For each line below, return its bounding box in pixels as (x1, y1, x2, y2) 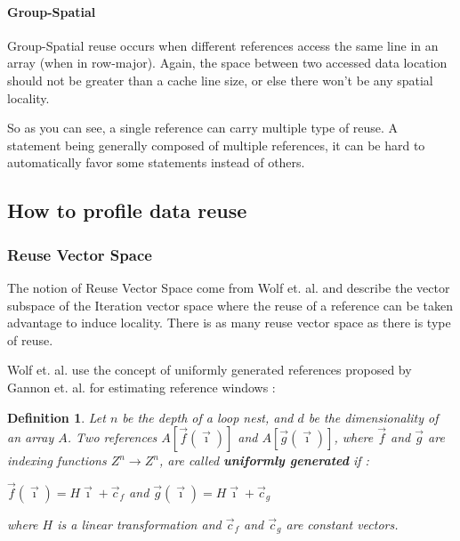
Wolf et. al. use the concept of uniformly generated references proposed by (7, 360, 412, 379)
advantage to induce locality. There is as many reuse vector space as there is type (7, 313, 451, 332)
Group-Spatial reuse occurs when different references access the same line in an (7, 36, 439, 54)
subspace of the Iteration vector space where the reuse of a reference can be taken (7, 295, 453, 314)
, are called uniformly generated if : (158, 451, 369, 470)
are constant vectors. (286, 514, 399, 533)
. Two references (67, 428, 157, 447)
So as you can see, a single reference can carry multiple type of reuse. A (7, 118, 399, 137)
